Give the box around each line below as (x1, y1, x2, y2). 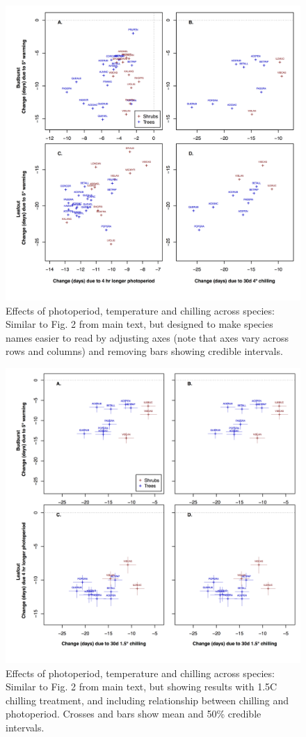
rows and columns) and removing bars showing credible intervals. (6, 344, 283, 358)
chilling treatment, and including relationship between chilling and (6, 692, 289, 707)
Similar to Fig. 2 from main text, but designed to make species (6, 317, 273, 331)
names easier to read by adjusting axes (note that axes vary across (6, 330, 289, 344)
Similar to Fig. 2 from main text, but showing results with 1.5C (6, 679, 277, 694)
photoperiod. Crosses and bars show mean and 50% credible (6, 706, 261, 721)
